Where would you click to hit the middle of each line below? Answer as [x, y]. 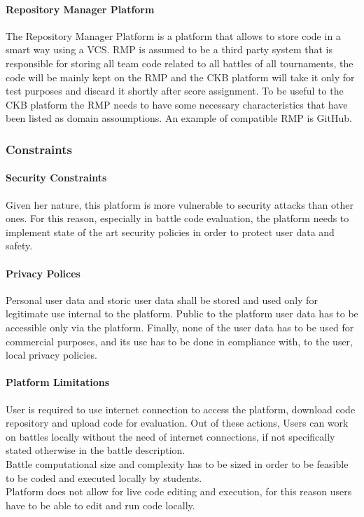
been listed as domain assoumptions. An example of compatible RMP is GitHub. [179, 118]
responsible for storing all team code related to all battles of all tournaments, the [180, 63]
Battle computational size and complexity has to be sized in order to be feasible [177, 463]
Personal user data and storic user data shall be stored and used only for [162, 299]
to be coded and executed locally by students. [104, 477]
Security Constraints [56, 178]
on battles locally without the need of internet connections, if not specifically [170, 436]
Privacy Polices [43, 273]
